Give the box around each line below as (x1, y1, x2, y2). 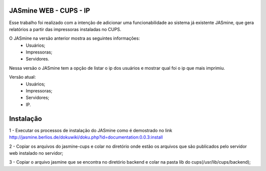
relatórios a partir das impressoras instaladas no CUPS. (9, 26, 122, 32)
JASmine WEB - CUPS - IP (9, 6, 91, 15)
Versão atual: (9, 74, 36, 80)
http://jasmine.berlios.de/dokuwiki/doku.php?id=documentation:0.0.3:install (9, 134, 163, 140)
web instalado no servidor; (9, 150, 64, 156)
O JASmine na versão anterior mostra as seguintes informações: (9, 35, 140, 41)
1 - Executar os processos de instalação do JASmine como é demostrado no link (9, 127, 172, 133)
